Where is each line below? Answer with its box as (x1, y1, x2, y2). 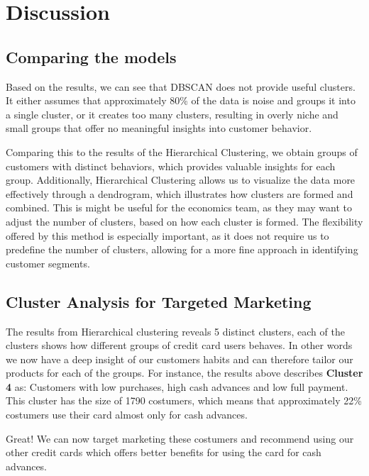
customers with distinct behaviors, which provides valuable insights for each (6, 158, 336, 173)
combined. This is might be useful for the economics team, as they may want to (6, 200, 353, 215)
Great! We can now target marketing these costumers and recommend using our (6, 431, 354, 445)
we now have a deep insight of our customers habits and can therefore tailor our (6, 351, 353, 366)
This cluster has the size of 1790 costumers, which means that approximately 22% (6, 393, 362, 408)
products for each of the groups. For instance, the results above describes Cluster (6, 365, 363, 380)
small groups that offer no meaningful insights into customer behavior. (6, 121, 312, 135)
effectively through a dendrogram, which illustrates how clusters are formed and (6, 186, 353, 201)
